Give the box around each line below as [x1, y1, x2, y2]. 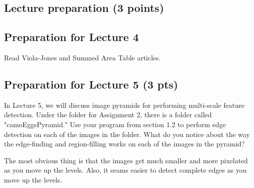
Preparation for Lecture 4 [4, 29, 139, 45]
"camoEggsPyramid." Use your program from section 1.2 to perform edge [4, 119, 226, 129]
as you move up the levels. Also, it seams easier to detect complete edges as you [4, 165, 247, 175]
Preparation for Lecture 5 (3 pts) [4, 76, 178, 92]
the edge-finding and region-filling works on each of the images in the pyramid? [4, 139, 245, 149]
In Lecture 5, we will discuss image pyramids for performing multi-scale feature [4, 99, 245, 110]
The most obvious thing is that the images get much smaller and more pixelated [4, 155, 248, 165]
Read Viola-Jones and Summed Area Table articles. [4, 52, 161, 62]
